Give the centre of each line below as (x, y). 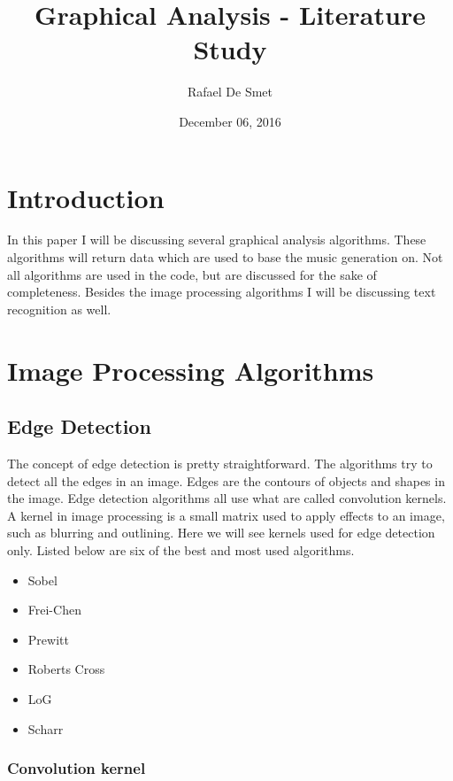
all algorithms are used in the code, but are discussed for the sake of (192, 274)
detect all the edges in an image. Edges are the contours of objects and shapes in (226, 480)
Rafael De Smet (230, 92)
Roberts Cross (66, 669)
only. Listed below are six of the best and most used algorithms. (181, 549)
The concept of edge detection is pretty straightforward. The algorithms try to (220, 463)
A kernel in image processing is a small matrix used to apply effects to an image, (226, 515)
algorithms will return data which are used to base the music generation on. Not (225, 257)
